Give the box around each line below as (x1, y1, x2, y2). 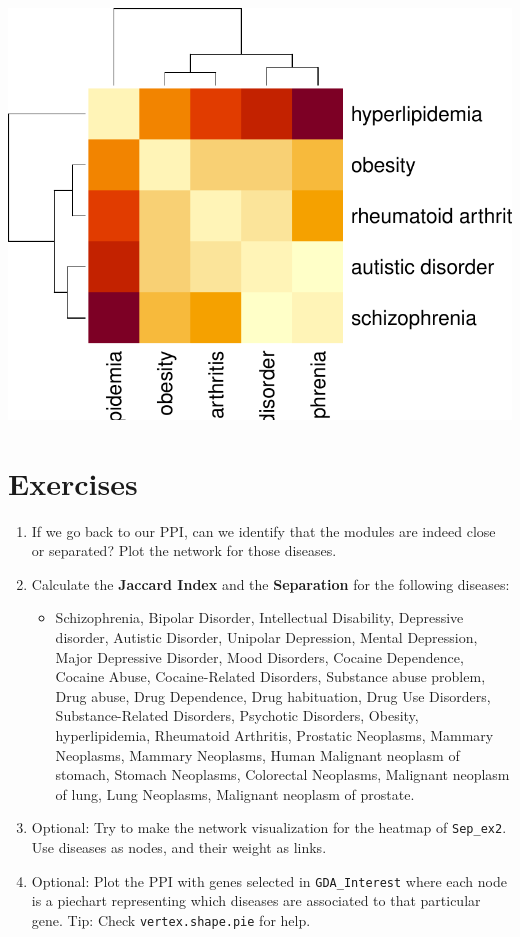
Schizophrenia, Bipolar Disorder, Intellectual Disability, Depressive (55, 607, 464, 628)
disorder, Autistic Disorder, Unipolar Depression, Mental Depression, (55, 627, 478, 647)
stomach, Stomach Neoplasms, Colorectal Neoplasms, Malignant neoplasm (55, 764, 510, 785)
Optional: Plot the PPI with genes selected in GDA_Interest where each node (31, 870, 507, 891)
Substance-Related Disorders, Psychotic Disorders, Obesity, (55, 705, 419, 726)
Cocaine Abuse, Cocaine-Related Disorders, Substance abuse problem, (55, 666, 486, 687)
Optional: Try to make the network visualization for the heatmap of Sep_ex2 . (31, 817, 507, 838)
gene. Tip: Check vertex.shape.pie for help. (31, 909, 311, 930)
